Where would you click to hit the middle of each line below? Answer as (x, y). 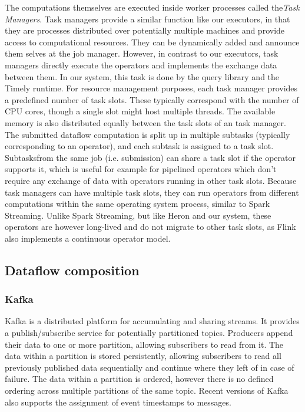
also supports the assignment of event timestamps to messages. (118, 402)
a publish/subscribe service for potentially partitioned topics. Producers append (149, 333)
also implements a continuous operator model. (88, 238)
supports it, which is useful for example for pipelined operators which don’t (141, 169)
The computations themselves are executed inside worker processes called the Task (152, 7)
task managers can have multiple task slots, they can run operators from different (152, 192)
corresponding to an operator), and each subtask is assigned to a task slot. (139, 146)
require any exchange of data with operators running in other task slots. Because (151, 180)
